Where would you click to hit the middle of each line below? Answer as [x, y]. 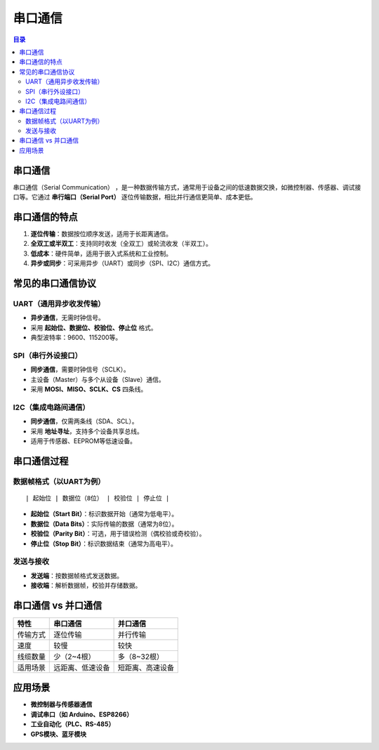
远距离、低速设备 [82, 667]
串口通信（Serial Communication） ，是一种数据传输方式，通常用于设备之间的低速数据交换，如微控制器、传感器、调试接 [187, 187]
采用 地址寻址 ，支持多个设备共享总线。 [87, 431]
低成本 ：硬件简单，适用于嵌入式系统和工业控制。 [101, 254]
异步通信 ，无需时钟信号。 [67, 318]
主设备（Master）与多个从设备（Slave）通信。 [98, 379]
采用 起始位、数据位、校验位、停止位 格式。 [94, 327]
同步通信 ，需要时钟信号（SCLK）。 [80, 369]
